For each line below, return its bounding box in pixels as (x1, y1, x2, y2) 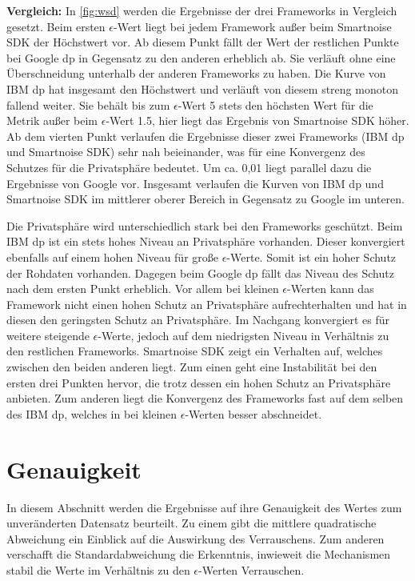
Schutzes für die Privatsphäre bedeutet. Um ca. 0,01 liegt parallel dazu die (6, 158, 372, 175)
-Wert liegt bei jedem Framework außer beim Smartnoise (113, 18, 392, 34)
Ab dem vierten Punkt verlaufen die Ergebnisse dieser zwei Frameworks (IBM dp (6, 127, 405, 144)
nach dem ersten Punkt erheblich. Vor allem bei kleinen (6, 280, 279, 297)
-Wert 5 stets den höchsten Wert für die (178, 96, 373, 113)
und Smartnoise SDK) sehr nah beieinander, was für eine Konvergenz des (6, 143, 365, 160)
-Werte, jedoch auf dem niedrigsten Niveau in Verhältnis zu (98, 327, 389, 343)
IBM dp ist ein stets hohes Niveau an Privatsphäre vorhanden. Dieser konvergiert (6, 233, 405, 250)
